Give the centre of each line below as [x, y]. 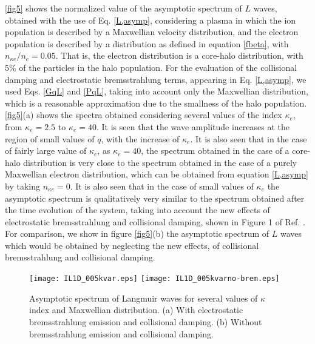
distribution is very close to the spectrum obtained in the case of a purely [160, 162]
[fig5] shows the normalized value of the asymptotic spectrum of [124, 8]
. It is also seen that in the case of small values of [162, 186]
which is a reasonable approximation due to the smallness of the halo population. [156, 103]
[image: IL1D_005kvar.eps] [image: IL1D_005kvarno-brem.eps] [154, 279]
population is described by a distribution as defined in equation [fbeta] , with [147, 43]
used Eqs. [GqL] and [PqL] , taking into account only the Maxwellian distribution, [157, 91]
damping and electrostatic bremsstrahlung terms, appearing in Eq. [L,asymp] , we [156, 79]
